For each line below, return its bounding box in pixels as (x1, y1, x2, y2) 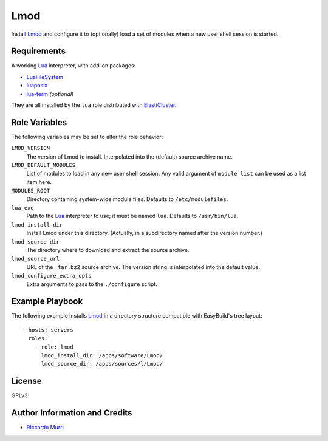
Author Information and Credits (11, 408, 132, 419)
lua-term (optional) (26, 90, 74, 97)
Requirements (11, 46, 66, 56)
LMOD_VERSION (11, 145, 50, 152)
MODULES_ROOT (11, 187, 50, 194)
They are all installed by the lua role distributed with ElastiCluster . (11, 101, 177, 109)
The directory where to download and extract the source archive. (26, 247, 190, 253)
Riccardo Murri (26, 424, 64, 431)
